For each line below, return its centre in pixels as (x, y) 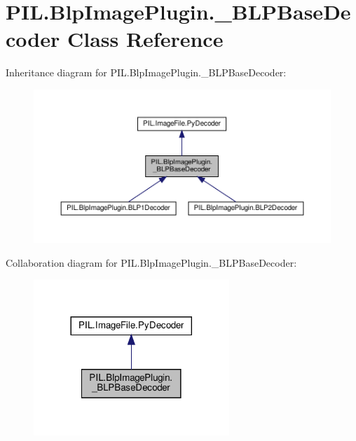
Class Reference (145, 39)
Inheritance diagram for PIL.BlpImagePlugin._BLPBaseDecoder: (146, 72)
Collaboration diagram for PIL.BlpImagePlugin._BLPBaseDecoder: (151, 262)
